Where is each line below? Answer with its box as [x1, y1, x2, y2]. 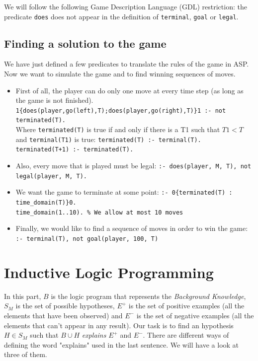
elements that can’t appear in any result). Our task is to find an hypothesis [4, 320, 234, 330]
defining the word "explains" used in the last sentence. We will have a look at [4, 339, 239, 350]
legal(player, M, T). [15, 172, 87, 180]
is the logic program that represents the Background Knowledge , [51, 290, 246, 301]
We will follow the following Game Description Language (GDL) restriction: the [4, 1, 247, 11]
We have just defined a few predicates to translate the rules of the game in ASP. [4, 59, 249, 69]
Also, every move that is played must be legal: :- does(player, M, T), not [15, 160, 252, 171]
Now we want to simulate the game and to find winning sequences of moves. [4, 69, 236, 79]
